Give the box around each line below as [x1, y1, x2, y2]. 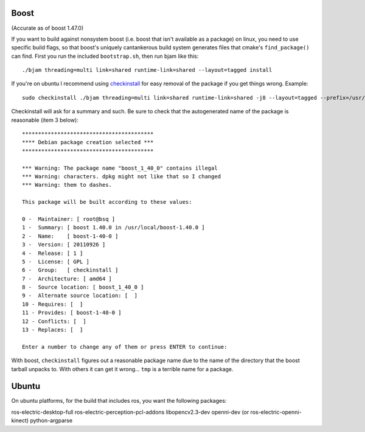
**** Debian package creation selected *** [22, 139, 154, 146]
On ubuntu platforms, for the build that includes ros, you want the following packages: [11, 397, 227, 405]
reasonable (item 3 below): [11, 116, 78, 124]
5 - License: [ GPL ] [22, 258, 90, 265]
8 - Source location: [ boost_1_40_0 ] [22, 284, 144, 291]
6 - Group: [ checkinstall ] [22, 267, 119, 274]
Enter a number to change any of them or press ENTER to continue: [22, 343, 228, 350]
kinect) [11, 417, 29, 424]
